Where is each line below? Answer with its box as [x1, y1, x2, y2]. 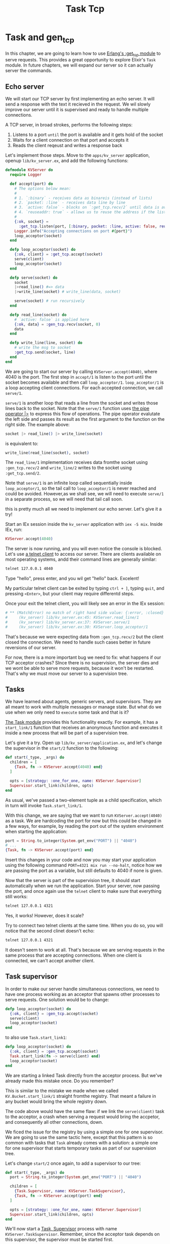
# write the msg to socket [14, 345, 71, 350]
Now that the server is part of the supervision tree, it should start [5, 878, 141, 884]
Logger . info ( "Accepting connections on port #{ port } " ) [14, 228, 133, 233]
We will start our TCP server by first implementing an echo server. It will [5, 96, 155, 102]
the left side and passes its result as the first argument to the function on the [5, 416, 165, 422]
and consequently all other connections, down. [5, 1119, 103, 1125]
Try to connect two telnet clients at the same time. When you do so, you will [5, 922, 163, 929]
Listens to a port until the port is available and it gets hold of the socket [12, 131, 163, 138]
